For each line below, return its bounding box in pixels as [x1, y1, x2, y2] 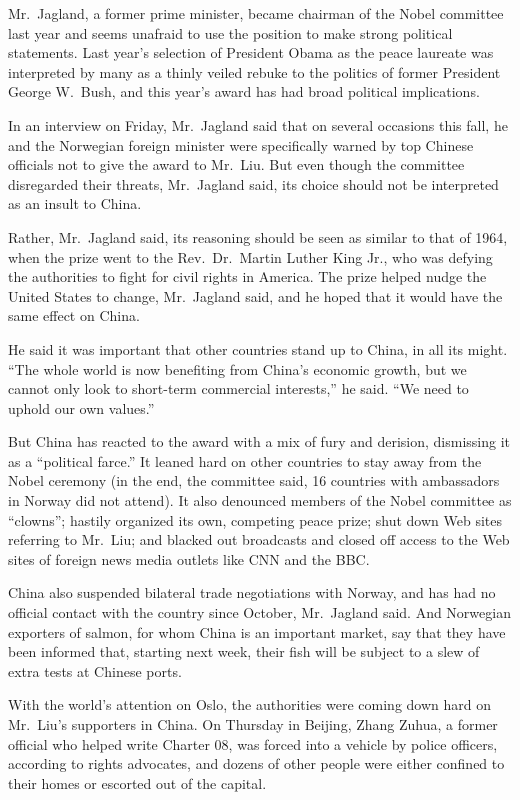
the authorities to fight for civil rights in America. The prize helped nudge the [8, 266, 487, 287]
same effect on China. [8, 305, 140, 326]
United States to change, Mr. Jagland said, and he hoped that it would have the [8, 285, 503, 306]
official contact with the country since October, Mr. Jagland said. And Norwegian [8, 602, 511, 623]
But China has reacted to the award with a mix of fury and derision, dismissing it [8, 431, 511, 452]
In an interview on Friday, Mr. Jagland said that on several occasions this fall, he [8, 114, 508, 135]
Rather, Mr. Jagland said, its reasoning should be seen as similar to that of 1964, [8, 226, 508, 247]
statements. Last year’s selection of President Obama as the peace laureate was [8, 42, 494, 63]
